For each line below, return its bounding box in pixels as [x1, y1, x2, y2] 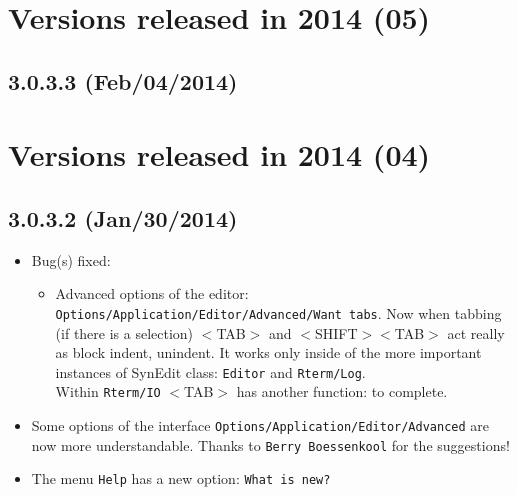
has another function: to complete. [236, 381, 448, 402]
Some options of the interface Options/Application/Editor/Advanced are [31, 415, 490, 436]
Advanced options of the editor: [55, 283, 249, 304]
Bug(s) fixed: [31, 249, 111, 270]
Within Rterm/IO [55, 381, 161, 402]
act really [447, 322, 505, 343]
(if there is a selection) [55, 322, 194, 343]
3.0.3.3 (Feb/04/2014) [8, 65, 238, 96]
